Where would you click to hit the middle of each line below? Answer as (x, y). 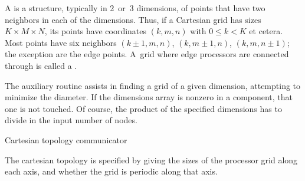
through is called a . (41, 65)
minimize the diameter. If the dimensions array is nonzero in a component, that (149, 97)
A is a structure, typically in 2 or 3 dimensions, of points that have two (135, 8)
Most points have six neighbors (61, 42)
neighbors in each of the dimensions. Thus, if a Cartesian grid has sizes (133, 19)
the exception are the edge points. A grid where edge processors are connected (147, 54)
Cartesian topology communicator (66, 139)
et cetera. (266, 31)
